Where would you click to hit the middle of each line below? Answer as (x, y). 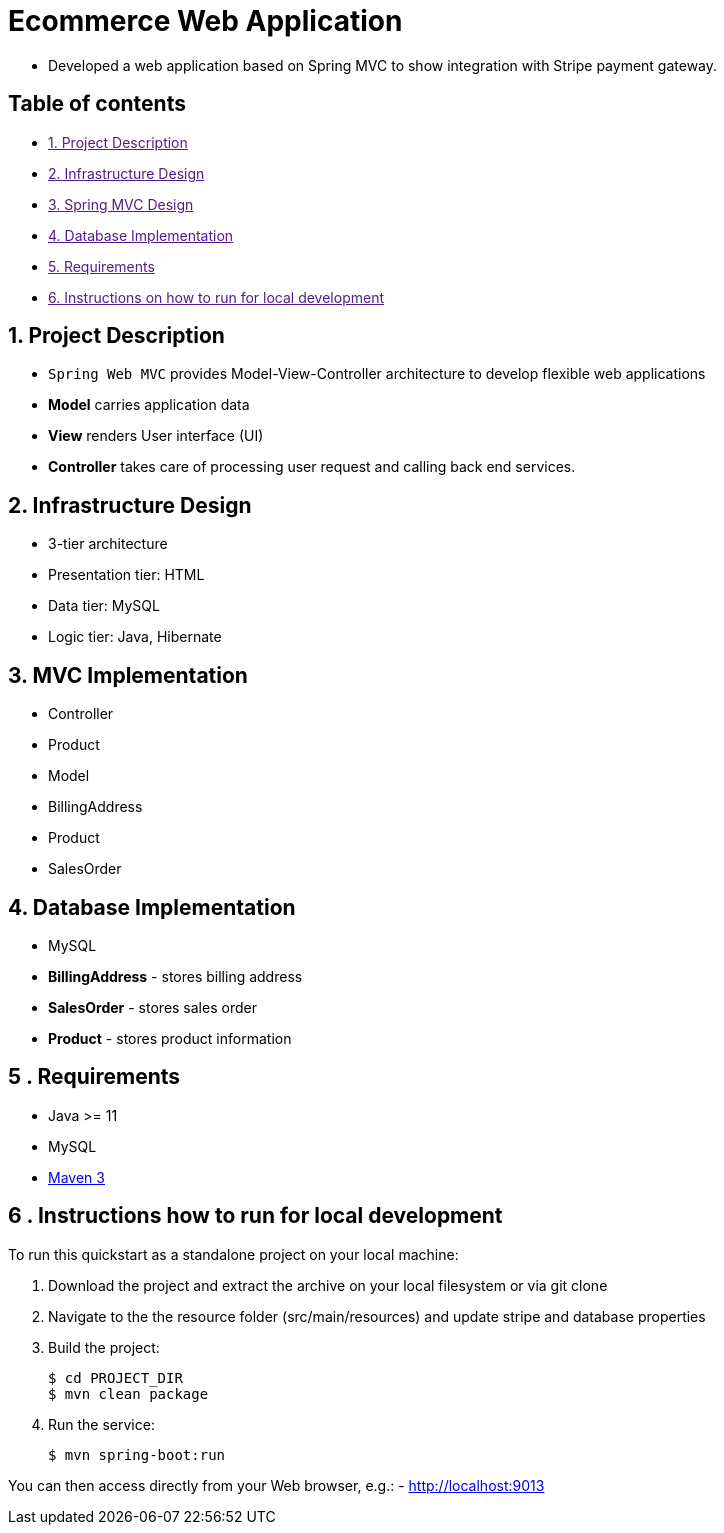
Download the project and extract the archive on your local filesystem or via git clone (328, 1285)
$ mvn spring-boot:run (137, 1454)
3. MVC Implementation (128, 675)
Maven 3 (76, 1177)
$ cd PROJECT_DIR (115, 1377)
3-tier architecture (108, 544)
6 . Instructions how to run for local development (255, 1216)
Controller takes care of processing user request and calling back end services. (312, 467)
